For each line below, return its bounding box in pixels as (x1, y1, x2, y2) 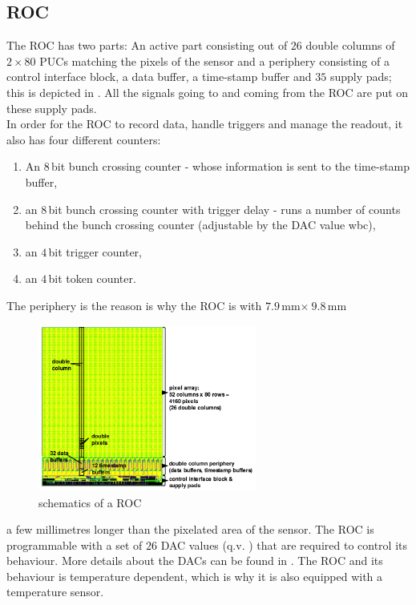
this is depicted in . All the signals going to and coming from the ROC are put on (6, 83, 409, 100)
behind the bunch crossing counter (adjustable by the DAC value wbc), (25, 216, 376, 233)
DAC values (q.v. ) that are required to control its (160, 536, 407, 553)
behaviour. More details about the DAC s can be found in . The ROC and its (6, 552, 383, 569)
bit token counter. (48, 270, 136, 287)
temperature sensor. (6, 583, 104, 600)
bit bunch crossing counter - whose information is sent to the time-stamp (51, 158, 410, 175)
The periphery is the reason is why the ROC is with (6, 296, 262, 313)
